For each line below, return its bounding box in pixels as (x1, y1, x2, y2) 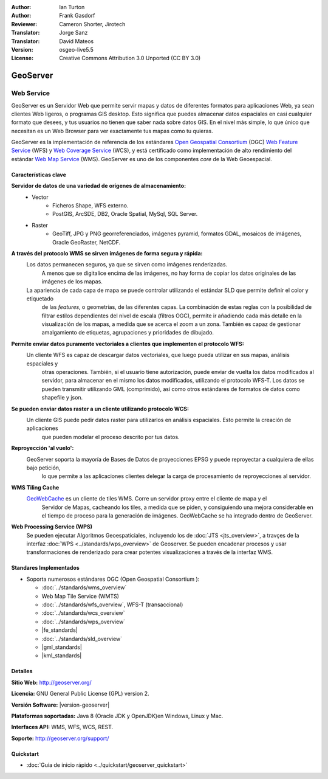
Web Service (11, 89, 50, 97)
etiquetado (26, 295, 54, 302)
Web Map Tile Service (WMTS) (41, 592, 120, 600)
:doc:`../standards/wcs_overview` (41, 609, 125, 617)
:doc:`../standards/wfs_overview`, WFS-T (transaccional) (41, 601, 183, 608)
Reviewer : (11, 20, 38, 27)
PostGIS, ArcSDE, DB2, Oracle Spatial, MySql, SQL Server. (52, 210, 198, 218)
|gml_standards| (41, 643, 82, 651)
